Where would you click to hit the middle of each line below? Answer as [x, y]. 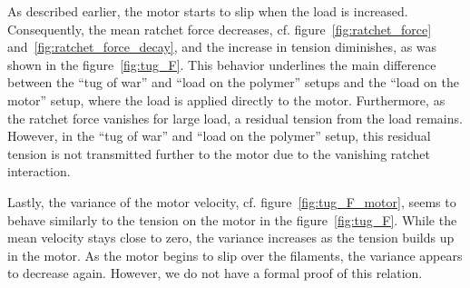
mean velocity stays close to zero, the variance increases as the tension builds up [231, 238]
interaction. [39, 171]
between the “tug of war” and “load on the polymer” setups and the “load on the [233, 82]
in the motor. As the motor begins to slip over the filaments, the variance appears [235, 255]
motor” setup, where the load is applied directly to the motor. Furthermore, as [226, 99]
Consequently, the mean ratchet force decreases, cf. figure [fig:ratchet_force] [220, 29]
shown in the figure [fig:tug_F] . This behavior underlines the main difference [222, 64]
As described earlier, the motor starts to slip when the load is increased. [208, 11]
